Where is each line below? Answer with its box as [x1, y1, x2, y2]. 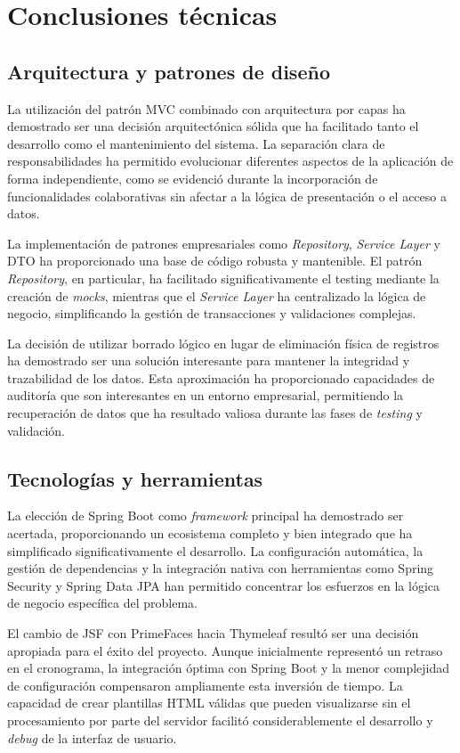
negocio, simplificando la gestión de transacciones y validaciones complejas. [7, 304, 416, 323]
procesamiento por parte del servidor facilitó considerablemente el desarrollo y [7, 711, 433, 729]
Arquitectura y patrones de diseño [7, 57, 330, 85]
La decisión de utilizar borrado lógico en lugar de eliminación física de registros [7, 333, 440, 352]
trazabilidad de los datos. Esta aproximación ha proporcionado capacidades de [7, 368, 435, 387]
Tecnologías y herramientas [7, 464, 263, 492]
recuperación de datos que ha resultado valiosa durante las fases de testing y [7, 404, 423, 422]
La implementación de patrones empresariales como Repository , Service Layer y [7, 233, 440, 252]
